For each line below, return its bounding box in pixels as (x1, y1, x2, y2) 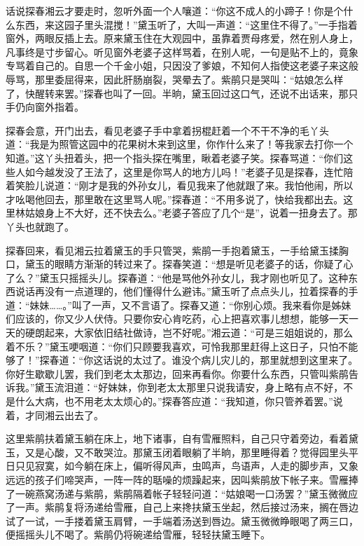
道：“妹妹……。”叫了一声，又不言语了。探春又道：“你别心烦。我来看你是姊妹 (6, 297, 351, 312)
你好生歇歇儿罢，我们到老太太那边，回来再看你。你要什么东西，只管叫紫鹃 (6, 366, 349, 381)
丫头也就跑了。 (6, 219, 74, 233)
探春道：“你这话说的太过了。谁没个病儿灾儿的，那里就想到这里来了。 (39, 353, 358, 367)
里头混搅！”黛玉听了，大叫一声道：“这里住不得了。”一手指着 (83, 17, 358, 32)
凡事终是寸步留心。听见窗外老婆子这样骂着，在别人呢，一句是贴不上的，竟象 (6, 44, 358, 59)
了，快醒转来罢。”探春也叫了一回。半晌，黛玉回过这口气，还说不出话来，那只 (6, 86, 358, 100)
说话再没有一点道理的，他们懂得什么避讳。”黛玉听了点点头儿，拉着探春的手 (15, 284, 358, 299)
